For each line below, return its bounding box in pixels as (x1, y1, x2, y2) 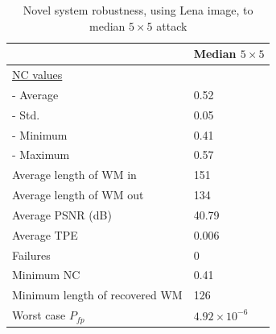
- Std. (12, 106, 40, 123)
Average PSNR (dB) (12, 206, 112, 223)
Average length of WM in (12, 166, 137, 183)
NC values (12, 66, 63, 83)
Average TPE (12, 226, 78, 243)
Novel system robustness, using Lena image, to (23, 2, 253, 18)
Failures (12, 246, 51, 263)
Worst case (12, 307, 66, 324)
